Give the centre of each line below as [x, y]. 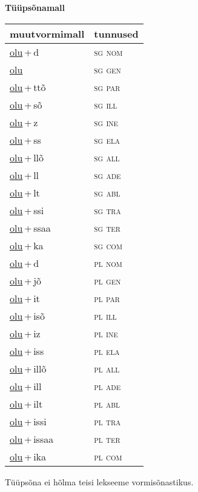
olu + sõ [26, 104]
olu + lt [25, 192]
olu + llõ [27, 157]
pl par [107, 298]
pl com [108, 456]
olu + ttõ [28, 87]
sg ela [107, 140]
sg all [107, 157]
